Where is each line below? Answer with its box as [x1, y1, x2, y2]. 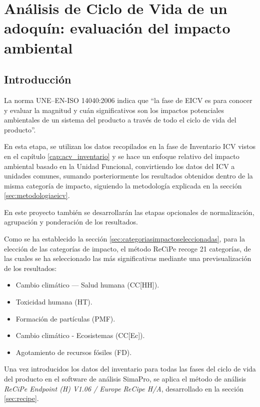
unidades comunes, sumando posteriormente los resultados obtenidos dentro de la [4, 170, 253, 181]
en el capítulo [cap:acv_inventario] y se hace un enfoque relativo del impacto [4, 150, 239, 161]
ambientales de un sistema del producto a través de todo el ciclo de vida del [4, 114, 236, 125]
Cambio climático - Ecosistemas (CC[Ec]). [15, 330, 145, 340]
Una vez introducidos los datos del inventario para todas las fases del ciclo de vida [4, 363, 256, 374]
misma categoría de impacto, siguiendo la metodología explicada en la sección [4, 180, 242, 190]
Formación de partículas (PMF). [15, 313, 115, 323]
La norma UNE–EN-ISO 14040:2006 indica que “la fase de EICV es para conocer [4, 94, 252, 105]
